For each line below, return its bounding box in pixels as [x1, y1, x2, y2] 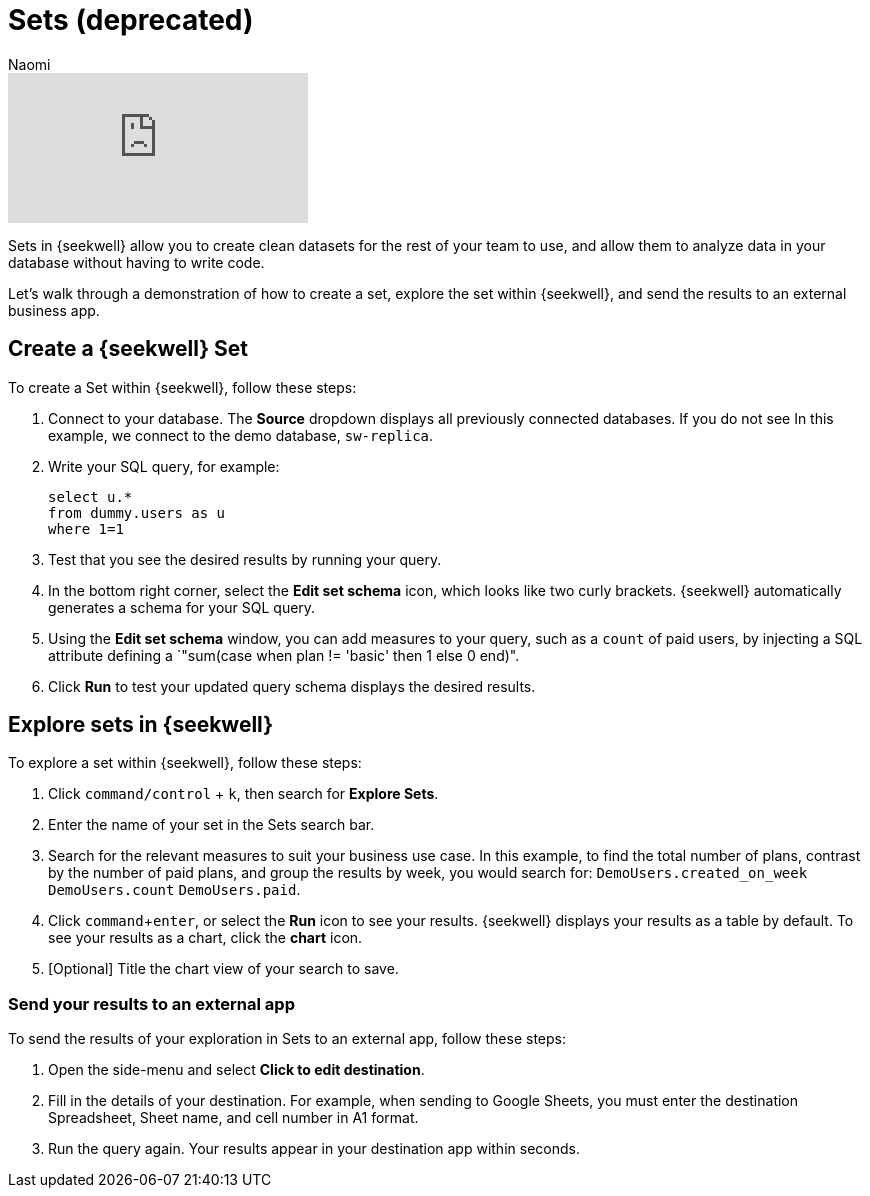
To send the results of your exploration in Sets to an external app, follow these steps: [8, 1030, 566, 1048]
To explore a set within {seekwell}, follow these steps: [8, 754, 362, 772]
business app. [8, 301, 100, 319]
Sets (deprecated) [8, 3, 254, 37]
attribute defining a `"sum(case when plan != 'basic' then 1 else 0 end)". [48, 646, 520, 664]
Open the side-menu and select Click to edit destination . [48, 1061, 425, 1079]
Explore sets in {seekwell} [8, 712, 274, 738]
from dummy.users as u [48, 504, 226, 521]
